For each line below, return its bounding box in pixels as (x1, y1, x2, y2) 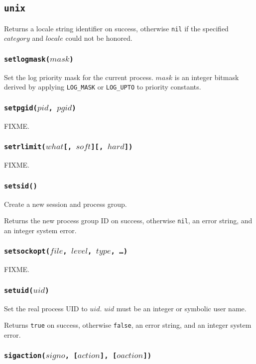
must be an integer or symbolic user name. (116, 303, 247, 313)
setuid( (4, 286, 33, 294)
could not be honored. (65, 33, 132, 43)
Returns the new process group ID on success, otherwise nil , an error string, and (4, 215, 253, 226)
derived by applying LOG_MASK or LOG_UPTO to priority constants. (4, 82, 201, 92)
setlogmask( (4, 55, 50, 63)
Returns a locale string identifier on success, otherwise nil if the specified (4, 23, 229, 33)
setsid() (4, 182, 37, 190)
